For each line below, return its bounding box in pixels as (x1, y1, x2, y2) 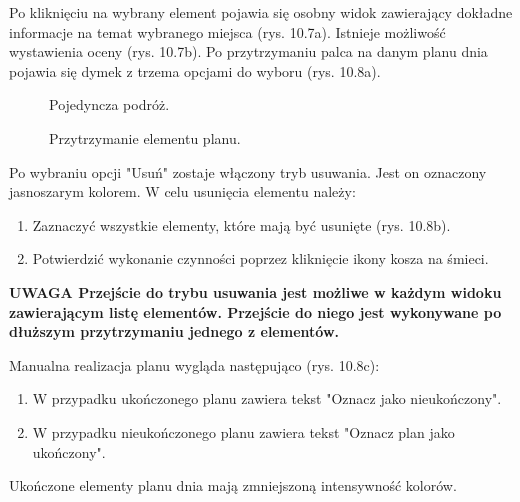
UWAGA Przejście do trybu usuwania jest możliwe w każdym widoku (9, 281, 502, 302)
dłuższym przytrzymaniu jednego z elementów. (9, 321, 339, 342)
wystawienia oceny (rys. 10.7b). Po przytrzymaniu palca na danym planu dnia (9, 41, 488, 62)
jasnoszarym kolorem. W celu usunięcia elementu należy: (9, 181, 356, 202)
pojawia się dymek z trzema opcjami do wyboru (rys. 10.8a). (9, 60, 381, 81)
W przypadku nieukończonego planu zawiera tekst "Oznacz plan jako (32, 421, 455, 442)
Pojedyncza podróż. (49, 94, 170, 115)
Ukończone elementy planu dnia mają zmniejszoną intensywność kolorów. (9, 475, 457, 496)
